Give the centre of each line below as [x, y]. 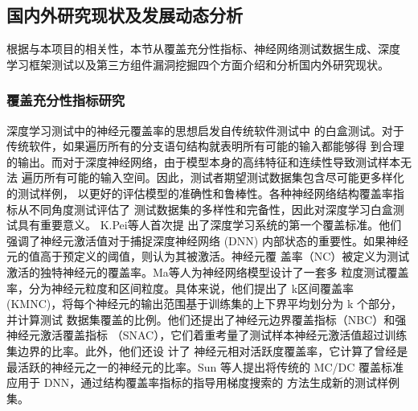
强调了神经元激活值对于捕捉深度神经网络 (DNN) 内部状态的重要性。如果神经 [207, 240]
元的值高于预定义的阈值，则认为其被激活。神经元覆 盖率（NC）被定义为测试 [208, 256]
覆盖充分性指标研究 [66, 100]
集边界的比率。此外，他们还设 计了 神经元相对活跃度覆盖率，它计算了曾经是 [207, 350]
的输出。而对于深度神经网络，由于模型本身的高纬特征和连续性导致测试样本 [203, 161]
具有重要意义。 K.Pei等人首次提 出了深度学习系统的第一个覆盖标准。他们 [209, 225]
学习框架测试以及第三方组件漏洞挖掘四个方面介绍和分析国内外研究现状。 [198, 64]
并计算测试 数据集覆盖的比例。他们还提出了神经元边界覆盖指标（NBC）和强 [207, 319]
